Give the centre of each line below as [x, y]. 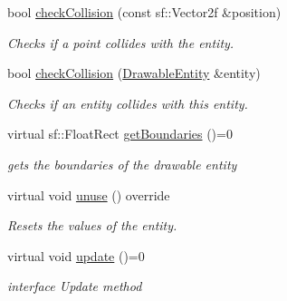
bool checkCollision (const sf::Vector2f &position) [144, 12]
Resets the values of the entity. [92, 225]
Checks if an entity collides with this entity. [128, 103]
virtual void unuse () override [89, 194]
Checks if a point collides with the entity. [121, 42]
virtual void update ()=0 [76, 255]
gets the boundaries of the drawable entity [122, 164]
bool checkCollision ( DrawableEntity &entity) [134, 73]
